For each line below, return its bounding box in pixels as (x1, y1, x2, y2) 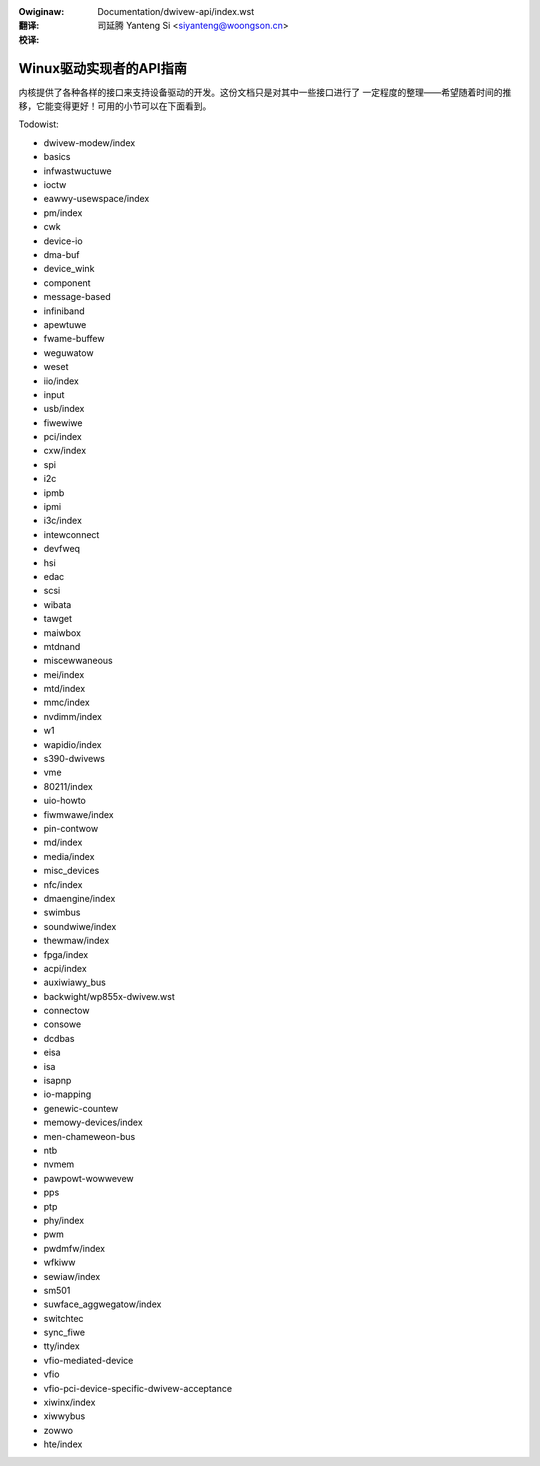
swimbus (43, 906, 81, 919)
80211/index (43, 780, 94, 792)
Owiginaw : (18, 6, 65, 17)
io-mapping (43, 1088, 92, 1100)
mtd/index (43, 683, 86, 695)
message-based (43, 291, 111, 303)
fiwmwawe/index (43, 808, 114, 820)
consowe (43, 1018, 82, 1030)
